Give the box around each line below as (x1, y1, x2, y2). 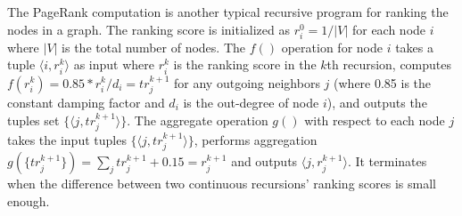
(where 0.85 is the (334, 73, 432, 92)
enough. (7, 191, 50, 210)
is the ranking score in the (173, 55, 317, 74)
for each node (351, 20, 426, 38)
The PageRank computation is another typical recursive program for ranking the (7, 3, 449, 20)
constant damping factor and (7, 92, 165, 111)
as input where (73, 55, 155, 74)
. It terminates (347, 152, 427, 171)
